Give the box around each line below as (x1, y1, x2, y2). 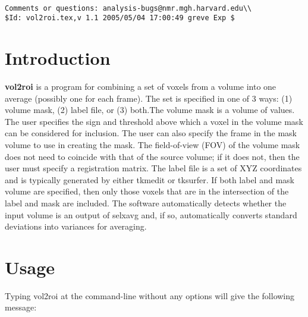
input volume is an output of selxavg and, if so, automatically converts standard (5, 208, 297, 221)
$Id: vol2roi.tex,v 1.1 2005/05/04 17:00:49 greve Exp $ (5, 14, 235, 23)
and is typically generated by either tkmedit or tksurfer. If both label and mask (5, 173, 294, 186)
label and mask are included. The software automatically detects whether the (5, 196, 287, 209)
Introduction (5, 46, 111, 70)
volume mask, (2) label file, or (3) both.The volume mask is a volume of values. (5, 103, 295, 116)
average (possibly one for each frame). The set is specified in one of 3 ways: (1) (5, 92, 293, 104)
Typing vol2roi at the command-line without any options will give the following (5, 289, 295, 302)
